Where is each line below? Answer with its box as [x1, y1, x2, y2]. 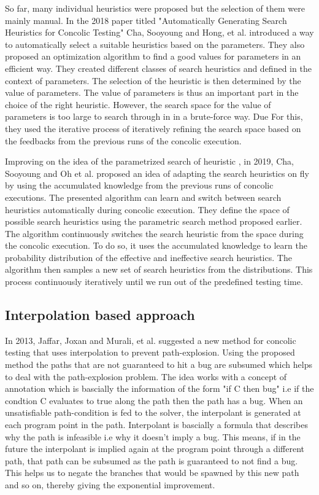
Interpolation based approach [5, 305, 195, 324]
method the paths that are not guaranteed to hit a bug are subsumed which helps [5, 358, 312, 371]
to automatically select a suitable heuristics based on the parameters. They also [5, 37, 305, 50]
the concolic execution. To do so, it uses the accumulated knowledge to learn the [5, 239, 307, 252]
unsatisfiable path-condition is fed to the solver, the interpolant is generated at [5, 406, 301, 419]
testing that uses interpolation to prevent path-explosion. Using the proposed [5, 346, 295, 359]
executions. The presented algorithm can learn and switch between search [5, 190, 282, 203]
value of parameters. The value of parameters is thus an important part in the [5, 86, 299, 99]
